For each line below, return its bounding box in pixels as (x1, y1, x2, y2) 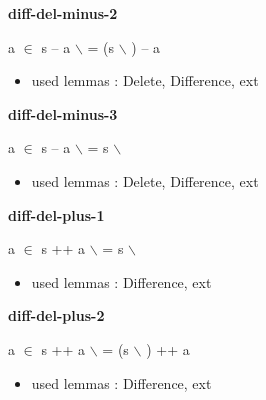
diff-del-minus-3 (8, 103, 118, 124)
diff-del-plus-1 (8, 204, 105, 225)
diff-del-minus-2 (8, 3, 118, 23)
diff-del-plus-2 (8, 305, 105, 326)
